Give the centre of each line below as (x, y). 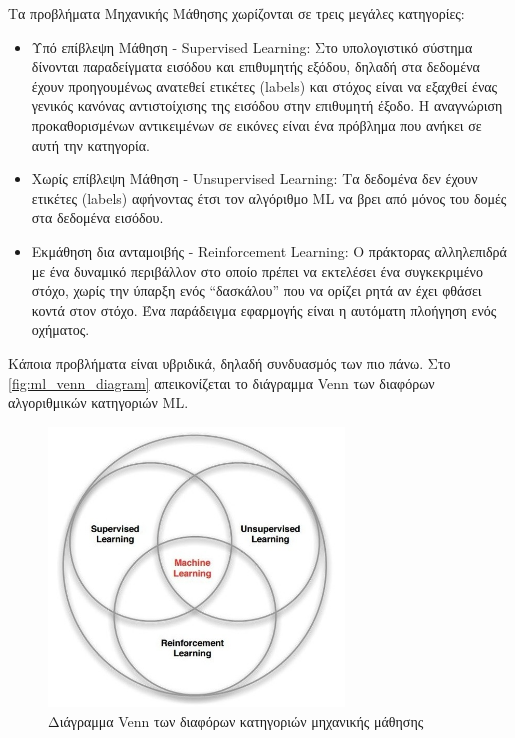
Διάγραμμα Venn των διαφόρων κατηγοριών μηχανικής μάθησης (236, 720)
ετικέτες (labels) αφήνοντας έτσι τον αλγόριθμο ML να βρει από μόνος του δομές (269, 197)
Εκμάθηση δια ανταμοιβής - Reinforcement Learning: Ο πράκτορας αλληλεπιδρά (269, 250)
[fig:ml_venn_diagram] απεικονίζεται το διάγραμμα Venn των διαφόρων (221, 382)
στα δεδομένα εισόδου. (97, 217)
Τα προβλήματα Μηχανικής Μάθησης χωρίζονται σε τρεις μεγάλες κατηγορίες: (236, 13)
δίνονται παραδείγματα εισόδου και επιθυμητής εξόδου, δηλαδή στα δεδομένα (255, 66)
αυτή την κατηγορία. (90, 144)
